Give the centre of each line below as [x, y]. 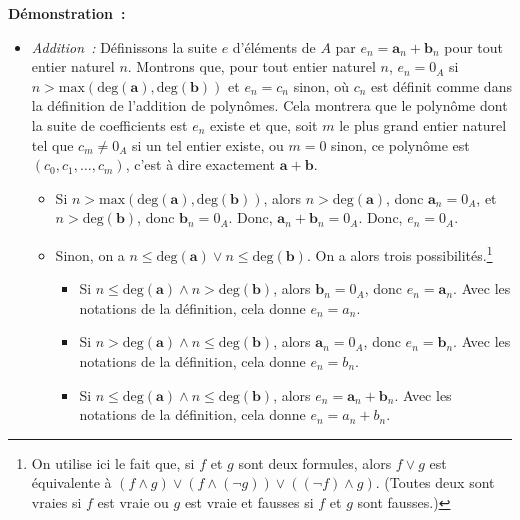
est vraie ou [133, 501]
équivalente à [71, 482]
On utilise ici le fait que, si [113, 462]
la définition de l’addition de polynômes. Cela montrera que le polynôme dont [269, 105]
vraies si [56, 501]
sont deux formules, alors [315, 462]
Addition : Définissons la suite [124, 46]
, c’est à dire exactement [200, 164]
